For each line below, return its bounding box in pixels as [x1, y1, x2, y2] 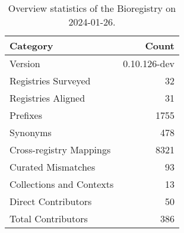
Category [9, 39, 53, 52]
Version [9, 56, 40, 70]
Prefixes [9, 108, 43, 122]
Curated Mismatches [9, 160, 96, 174]
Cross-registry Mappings [9, 143, 111, 156]
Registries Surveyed [9, 74, 91, 87]
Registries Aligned [9, 91, 85, 105]
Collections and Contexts [9, 177, 114, 191]
